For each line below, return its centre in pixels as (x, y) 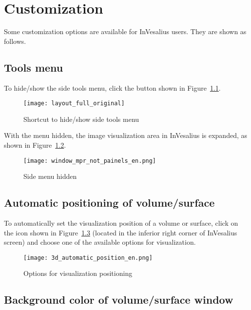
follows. (15, 41)
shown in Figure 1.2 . (35, 145)
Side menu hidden (50, 176)
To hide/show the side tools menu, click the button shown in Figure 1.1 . (112, 87)
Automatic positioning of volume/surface (109, 203)
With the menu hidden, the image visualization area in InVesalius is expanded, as (125, 135)
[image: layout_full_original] (74, 104)
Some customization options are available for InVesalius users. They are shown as (125, 31)
